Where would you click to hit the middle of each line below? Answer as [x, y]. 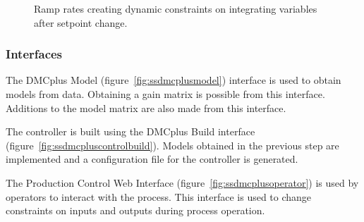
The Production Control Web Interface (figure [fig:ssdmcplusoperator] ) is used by [182, 182]
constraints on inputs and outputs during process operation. [135, 210]
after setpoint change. [81, 22]
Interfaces [34, 54]
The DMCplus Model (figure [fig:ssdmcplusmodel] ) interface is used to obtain [174, 80]
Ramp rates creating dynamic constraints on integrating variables [176, 8]
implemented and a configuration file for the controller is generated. [152, 159]
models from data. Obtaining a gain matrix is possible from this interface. [165, 94]
